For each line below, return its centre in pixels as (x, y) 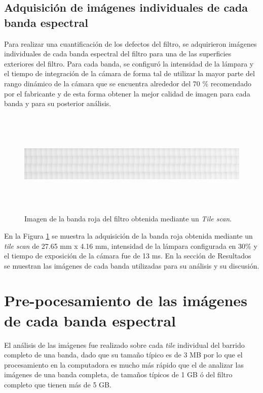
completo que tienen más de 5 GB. (58, 384)
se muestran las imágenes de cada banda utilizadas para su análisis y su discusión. (132, 265)
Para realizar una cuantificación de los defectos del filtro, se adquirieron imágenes (130, 43)
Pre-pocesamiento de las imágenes (126, 300)
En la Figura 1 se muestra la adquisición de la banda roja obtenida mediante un (128, 235)
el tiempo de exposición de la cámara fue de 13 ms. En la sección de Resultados (128, 256)
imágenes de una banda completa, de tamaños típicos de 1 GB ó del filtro (118, 374)
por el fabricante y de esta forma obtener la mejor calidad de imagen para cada (127, 93)
